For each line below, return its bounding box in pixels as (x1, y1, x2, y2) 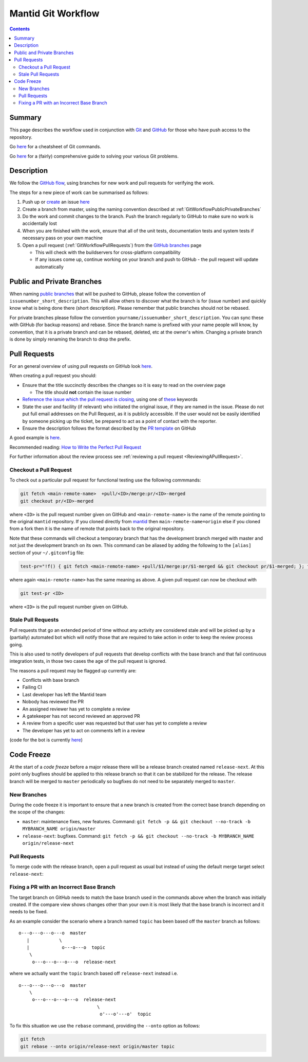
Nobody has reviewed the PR (22, 699, 84, 705)
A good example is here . (9, 435, 61, 441)
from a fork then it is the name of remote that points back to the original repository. (9, 525, 185, 532)
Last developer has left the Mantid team (22, 691, 106, 697)
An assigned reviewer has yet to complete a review (22, 705, 130, 712)
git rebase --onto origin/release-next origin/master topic (20, 1043, 175, 1049)
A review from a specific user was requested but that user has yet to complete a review (22, 720, 207, 727)
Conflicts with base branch (22, 677, 80, 683)
